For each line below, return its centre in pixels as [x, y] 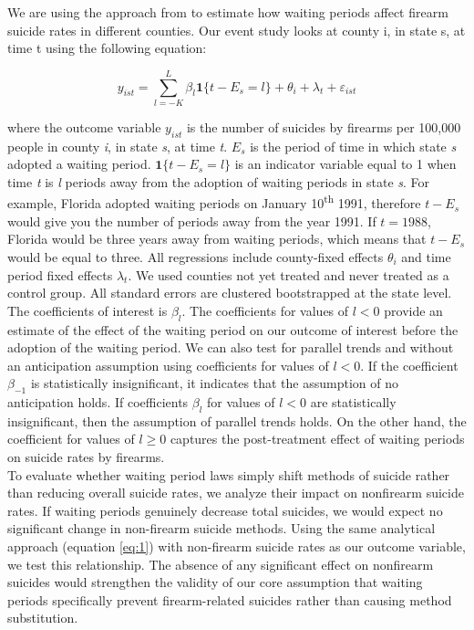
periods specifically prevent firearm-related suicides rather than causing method [230, 599]
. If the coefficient [409, 365]
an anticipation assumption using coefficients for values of [168, 365]
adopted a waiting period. [79, 164]
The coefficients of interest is [88, 310]
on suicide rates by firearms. [86, 457]
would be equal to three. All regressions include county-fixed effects [196, 256]
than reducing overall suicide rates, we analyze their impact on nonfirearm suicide [236, 493]
